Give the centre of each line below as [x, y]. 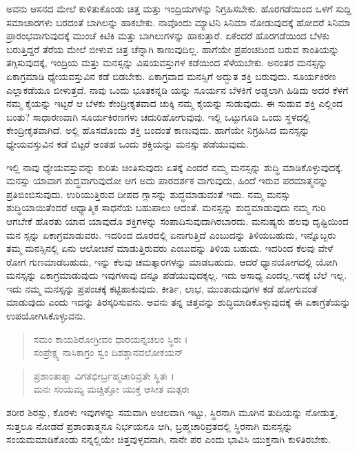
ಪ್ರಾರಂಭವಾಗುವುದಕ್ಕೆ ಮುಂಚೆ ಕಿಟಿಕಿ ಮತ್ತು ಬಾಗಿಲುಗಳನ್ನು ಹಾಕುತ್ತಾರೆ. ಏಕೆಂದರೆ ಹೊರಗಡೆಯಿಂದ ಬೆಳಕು [168, 36]
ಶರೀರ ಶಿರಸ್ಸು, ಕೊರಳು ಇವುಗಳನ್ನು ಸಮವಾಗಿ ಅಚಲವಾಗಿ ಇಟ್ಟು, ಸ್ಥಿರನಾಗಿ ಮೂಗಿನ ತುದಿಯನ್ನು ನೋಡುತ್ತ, [172, 412]
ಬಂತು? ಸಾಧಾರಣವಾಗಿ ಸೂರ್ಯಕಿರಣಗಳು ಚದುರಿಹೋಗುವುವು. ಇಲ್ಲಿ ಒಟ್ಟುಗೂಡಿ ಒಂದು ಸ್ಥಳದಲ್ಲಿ [158, 116]
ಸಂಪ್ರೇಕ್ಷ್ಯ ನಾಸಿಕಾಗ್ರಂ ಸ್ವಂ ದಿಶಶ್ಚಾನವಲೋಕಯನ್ [108, 352]
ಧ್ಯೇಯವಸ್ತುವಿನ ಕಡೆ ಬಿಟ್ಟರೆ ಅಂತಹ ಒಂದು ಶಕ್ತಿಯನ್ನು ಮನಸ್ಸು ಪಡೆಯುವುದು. [127, 143]
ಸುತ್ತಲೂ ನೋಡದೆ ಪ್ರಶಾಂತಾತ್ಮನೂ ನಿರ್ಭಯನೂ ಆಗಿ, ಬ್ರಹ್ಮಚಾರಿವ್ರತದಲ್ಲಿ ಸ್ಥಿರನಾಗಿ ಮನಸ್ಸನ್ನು [150, 425]
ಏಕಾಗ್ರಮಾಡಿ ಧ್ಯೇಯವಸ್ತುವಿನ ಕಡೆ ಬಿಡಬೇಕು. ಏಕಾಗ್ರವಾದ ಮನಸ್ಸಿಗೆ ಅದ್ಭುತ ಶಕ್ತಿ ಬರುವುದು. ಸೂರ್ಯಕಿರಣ [171, 76]
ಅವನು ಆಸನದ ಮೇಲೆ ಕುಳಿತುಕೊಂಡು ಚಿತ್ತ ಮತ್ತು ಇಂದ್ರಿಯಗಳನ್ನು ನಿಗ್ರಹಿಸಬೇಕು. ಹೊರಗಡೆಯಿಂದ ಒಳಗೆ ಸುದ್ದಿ [179, 8]
